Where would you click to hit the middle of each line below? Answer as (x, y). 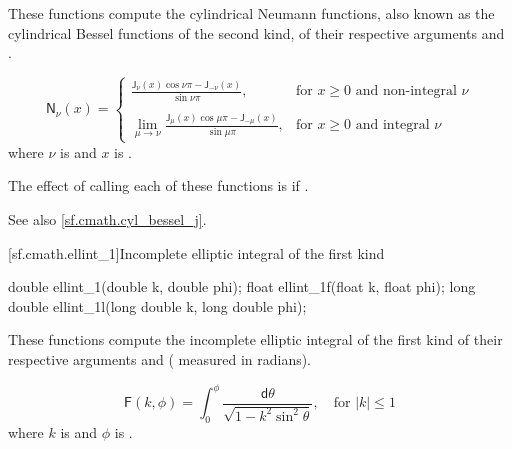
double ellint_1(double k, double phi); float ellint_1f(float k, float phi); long (242, 286)
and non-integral (406, 91)
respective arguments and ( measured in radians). (160, 359)
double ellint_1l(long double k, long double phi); (157, 305)
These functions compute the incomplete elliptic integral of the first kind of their (255, 339)
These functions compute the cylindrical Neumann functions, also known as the (251, 13)
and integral (392, 125)
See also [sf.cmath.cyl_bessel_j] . (107, 219)
